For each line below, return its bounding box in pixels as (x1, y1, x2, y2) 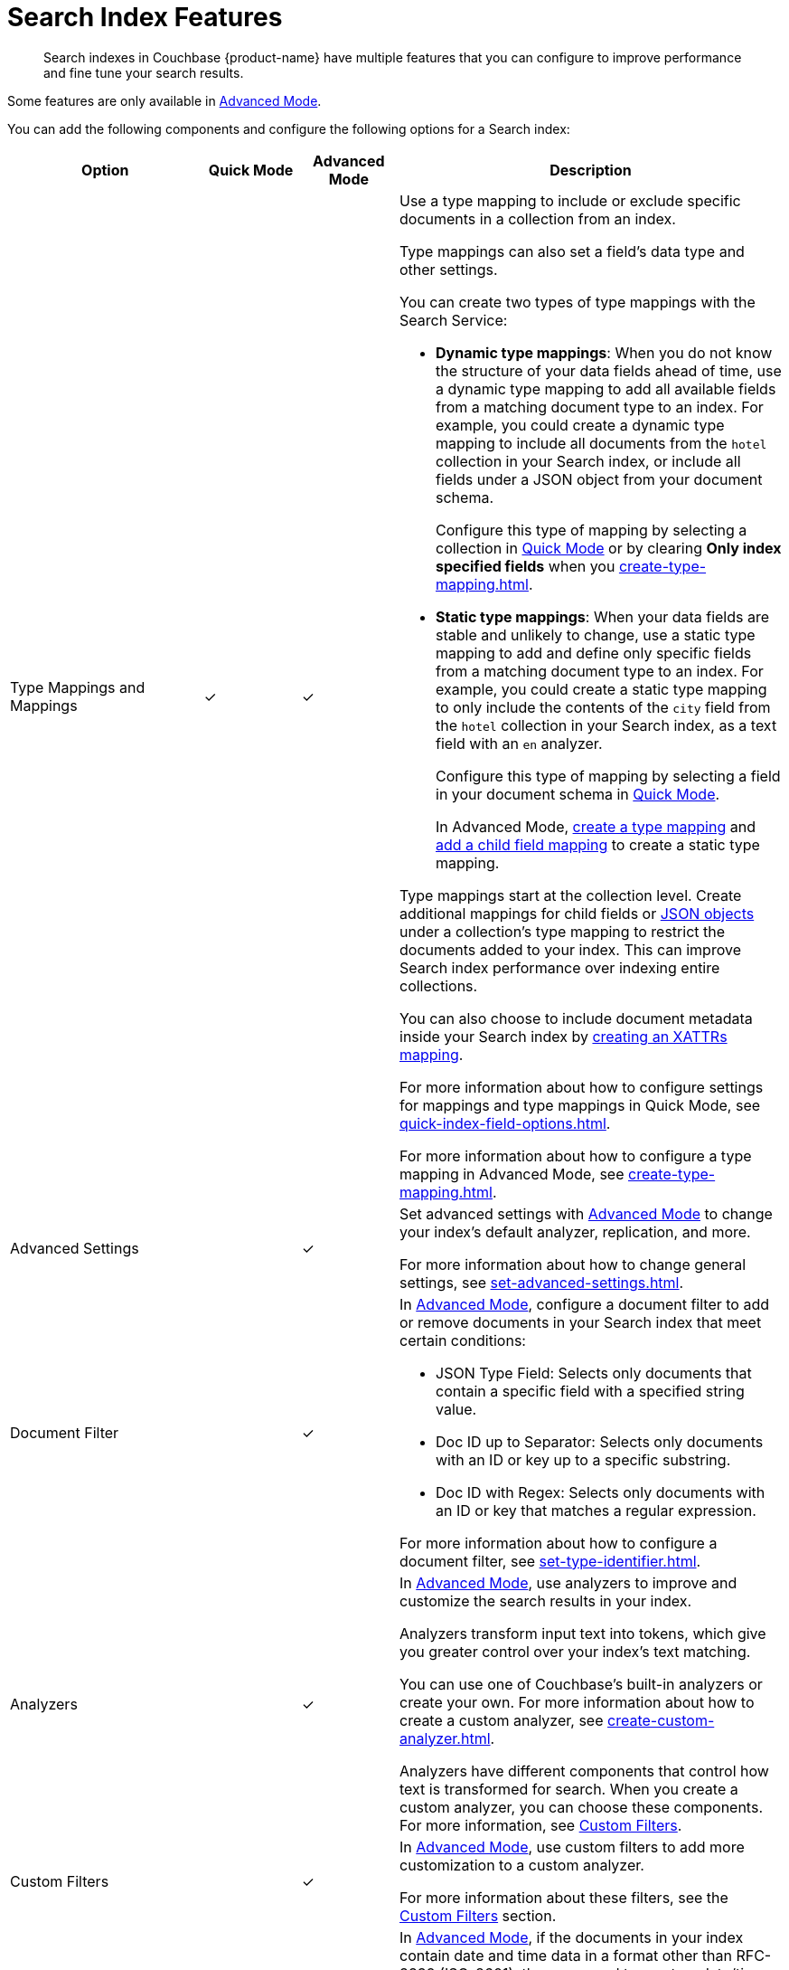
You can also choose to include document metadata (399, 1009, 753, 1028)
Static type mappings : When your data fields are (436, 607, 770, 626)
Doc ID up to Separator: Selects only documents (436, 1432, 764, 1451)
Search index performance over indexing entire (399, 958, 720, 977)
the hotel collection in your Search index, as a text (436, 715, 777, 734)
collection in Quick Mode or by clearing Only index (436, 538, 782, 557)
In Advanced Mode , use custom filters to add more (399, 1837, 745, 1856)
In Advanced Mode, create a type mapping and (436, 817, 756, 836)
